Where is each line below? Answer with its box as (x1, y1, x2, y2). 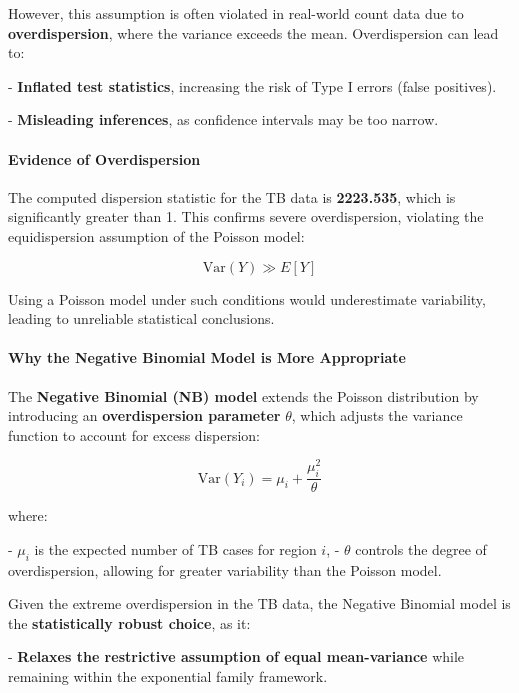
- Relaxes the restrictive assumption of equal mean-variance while (8, 646, 465, 667)
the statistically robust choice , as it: (8, 612, 251, 633)
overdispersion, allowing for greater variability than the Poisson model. (8, 559, 442, 580)
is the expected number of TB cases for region (34, 538, 317, 559)
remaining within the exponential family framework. (8, 665, 328, 686)
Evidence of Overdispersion (8, 148, 201, 169)
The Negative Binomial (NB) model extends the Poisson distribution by (8, 385, 479, 406)
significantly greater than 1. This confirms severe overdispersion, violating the (8, 206, 484, 227)
